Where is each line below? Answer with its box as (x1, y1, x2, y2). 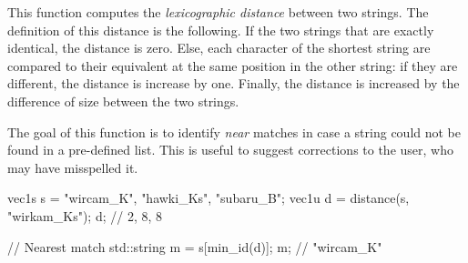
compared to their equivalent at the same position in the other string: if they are (7, 56, 458, 75)
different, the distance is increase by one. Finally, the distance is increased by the (7, 74, 460, 93)
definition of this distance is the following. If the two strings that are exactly (7, 20, 434, 39)
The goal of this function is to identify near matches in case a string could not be (7, 122, 462, 141)
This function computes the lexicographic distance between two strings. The (7, 3, 429, 21)
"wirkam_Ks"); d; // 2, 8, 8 (7, 206, 163, 225)
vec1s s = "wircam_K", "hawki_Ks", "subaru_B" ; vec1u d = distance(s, (7, 188, 410, 207)
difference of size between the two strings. (7, 91, 239, 110)
